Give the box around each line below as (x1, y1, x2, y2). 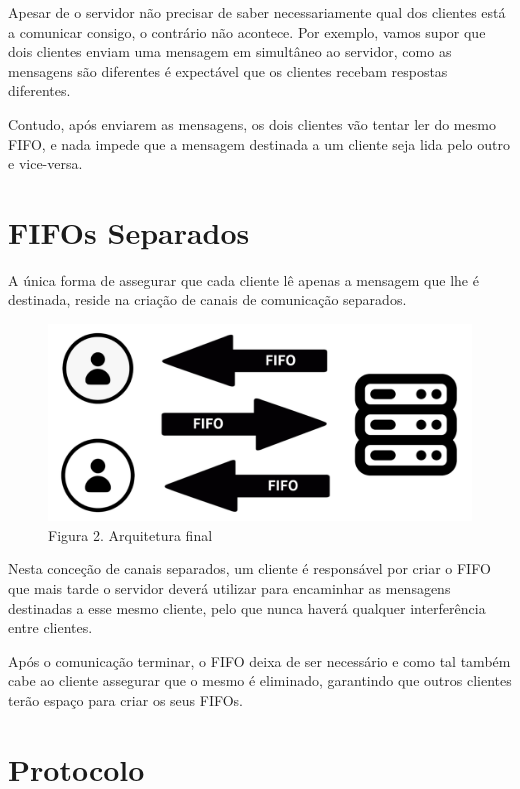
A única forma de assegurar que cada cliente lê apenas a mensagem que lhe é (8, 269, 479, 290)
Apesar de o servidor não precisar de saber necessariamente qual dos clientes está (8, 2, 506, 22)
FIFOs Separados (8, 211, 250, 252)
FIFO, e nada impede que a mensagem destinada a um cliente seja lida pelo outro (8, 133, 510, 154)
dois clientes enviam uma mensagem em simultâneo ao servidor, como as (8, 41, 452, 62)
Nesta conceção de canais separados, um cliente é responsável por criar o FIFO (8, 558, 491, 579)
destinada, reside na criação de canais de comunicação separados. (8, 289, 407, 310)
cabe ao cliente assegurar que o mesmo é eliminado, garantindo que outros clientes (8, 670, 512, 691)
